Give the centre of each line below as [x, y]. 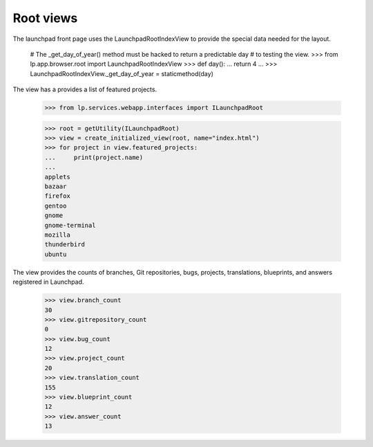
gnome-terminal [70, 225]
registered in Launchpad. [48, 282]
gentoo [56, 206]
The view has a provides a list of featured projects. [85, 89]
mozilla [57, 235]
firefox [57, 196]
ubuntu [56, 254]
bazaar [56, 186]
